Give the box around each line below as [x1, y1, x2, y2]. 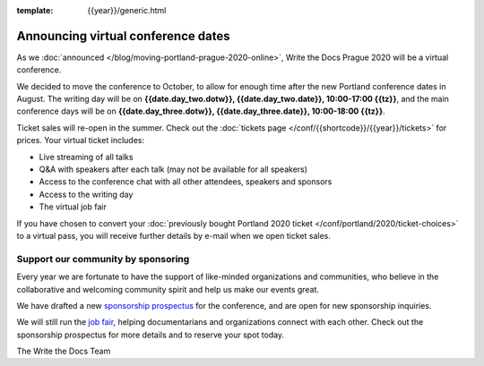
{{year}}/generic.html [87, 5, 167, 15]
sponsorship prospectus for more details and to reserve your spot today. [16, 329, 285, 340]
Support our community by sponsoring [16, 252, 190, 265]
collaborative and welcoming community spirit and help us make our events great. [16, 284, 320, 294]
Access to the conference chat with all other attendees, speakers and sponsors [39, 176, 333, 187]
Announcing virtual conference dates [16, 28, 230, 44]
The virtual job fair [39, 201, 107, 212]
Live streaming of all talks [39, 151, 134, 162]
